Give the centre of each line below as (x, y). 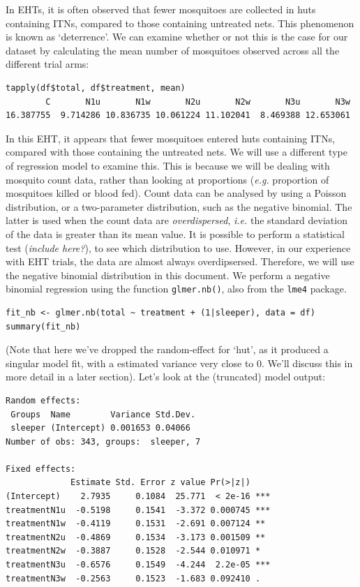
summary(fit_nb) (43, 326)
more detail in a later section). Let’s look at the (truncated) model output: (166, 377)
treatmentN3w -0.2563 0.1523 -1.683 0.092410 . (133, 578)
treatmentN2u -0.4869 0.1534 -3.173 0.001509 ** (136, 537)
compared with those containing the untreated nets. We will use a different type (177, 152)
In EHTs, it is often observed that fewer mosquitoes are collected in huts (161, 9)
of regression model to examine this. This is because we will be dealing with (168, 165)
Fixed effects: (41, 469)
